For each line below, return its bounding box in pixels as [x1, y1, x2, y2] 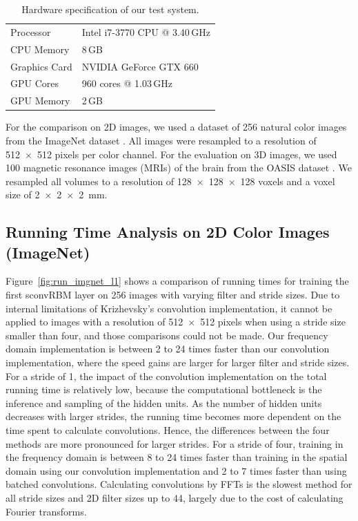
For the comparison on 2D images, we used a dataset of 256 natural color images [6, 120, 347, 134]
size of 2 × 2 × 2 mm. [6, 187, 108, 202]
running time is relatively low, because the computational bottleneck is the [6, 382, 322, 397]
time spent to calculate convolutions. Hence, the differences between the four [6, 423, 330, 437]
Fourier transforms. [6, 504, 87, 518]
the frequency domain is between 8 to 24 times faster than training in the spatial [6, 450, 348, 464]
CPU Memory [10, 41, 70, 56]
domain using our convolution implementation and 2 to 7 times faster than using [6, 463, 347, 477]
